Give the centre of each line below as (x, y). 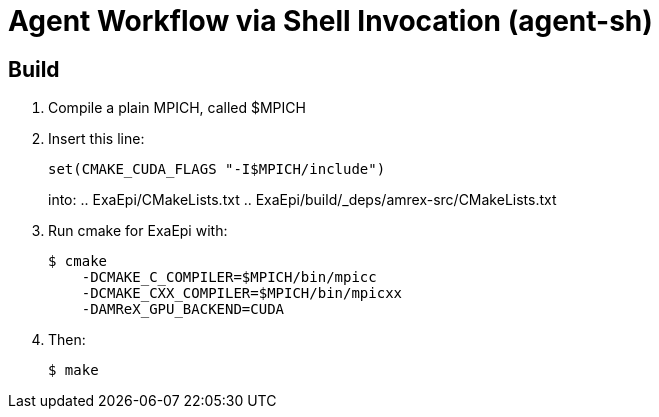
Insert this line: (96, 139)
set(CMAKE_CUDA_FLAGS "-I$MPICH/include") (217, 169)
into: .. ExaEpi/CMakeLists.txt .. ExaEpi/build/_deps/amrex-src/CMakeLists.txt (302, 200)
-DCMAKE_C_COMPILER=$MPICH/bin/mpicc (229, 277)
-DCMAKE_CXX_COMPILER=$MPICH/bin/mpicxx (242, 293)
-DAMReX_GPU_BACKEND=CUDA (183, 309)
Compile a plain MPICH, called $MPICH (177, 108)
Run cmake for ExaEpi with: (138, 231)
